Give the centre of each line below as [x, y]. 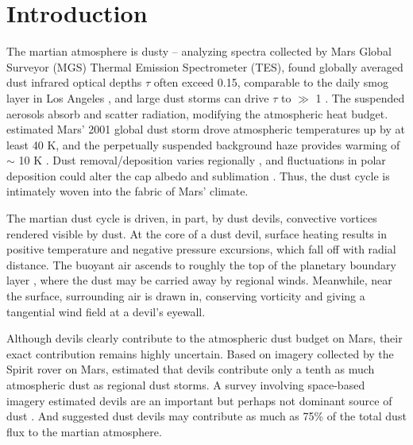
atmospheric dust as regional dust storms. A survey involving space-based [186, 385]
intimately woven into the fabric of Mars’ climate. [127, 191]
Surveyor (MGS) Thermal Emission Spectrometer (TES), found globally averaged [205, 66]
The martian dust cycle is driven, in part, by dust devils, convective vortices [192, 218]
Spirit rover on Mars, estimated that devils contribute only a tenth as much [191, 369]
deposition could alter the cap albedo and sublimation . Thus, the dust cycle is [198, 175]
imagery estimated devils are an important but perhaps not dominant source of [199, 400]
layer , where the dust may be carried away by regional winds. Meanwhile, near [199, 280]
